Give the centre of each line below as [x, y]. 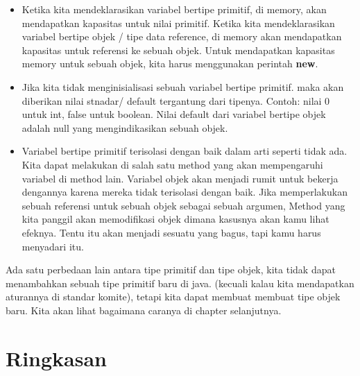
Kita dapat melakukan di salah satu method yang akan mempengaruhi [172, 164]
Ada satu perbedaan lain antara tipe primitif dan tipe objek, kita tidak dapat [171, 270]
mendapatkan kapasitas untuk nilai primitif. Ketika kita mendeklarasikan [178, 23]
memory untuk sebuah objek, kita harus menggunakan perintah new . [170, 63]
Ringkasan [56, 358]
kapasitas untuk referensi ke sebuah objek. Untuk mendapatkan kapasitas [178, 50]
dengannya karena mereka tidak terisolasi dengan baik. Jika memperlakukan [185, 192]
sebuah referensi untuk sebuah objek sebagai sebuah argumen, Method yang [183, 205]
